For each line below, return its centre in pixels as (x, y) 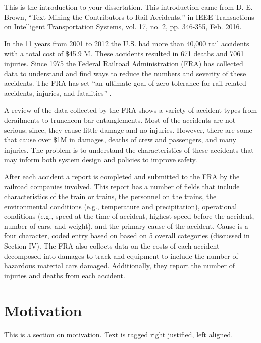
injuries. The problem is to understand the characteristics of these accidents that (129, 149)
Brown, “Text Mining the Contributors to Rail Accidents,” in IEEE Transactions (129, 16)
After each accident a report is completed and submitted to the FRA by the (122, 176)
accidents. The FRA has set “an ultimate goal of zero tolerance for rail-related (125, 83)
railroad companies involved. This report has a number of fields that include (122, 186)
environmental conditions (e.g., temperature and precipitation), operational (121, 206)
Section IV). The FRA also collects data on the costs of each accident (112, 246)
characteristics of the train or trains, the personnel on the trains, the (110, 196)
